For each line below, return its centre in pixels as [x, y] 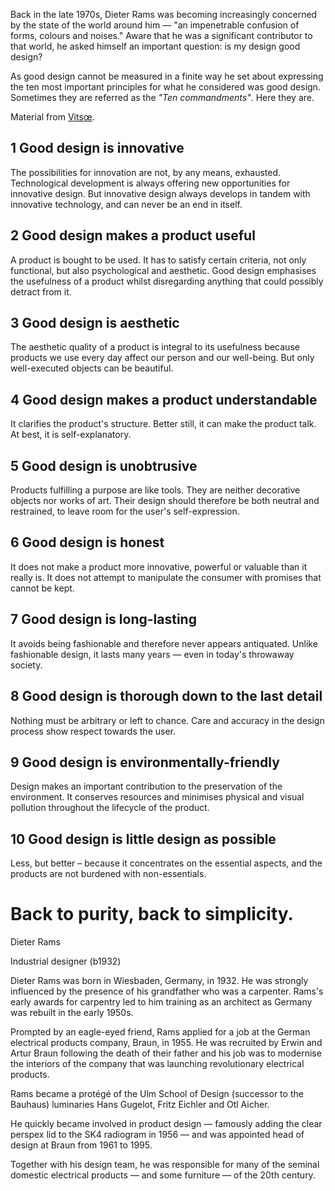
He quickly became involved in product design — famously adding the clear [166, 1124]
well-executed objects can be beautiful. [92, 368]
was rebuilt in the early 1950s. [72, 1013]
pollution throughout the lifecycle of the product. [110, 808]
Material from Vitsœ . [52, 117]
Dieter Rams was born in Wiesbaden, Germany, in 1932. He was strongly [159, 981]
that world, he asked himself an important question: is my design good [155, 46]
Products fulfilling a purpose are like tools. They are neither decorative [155, 490]
